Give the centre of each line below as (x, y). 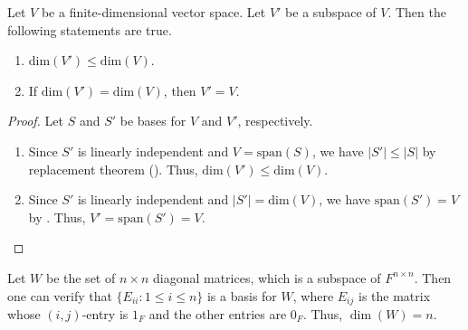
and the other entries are (218, 313)
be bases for (153, 121)
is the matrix (394, 295)
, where (313, 295)
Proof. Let (35, 121)
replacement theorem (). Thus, (113, 169)
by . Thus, (57, 217)
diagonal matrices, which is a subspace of (267, 277)
